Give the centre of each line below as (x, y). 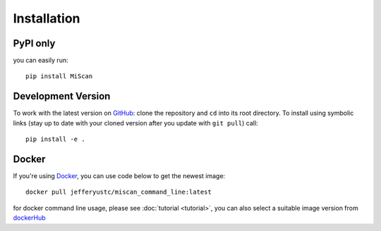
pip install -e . (55, 139)
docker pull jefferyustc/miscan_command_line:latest (119, 192)
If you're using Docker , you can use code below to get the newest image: (119, 176)
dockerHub (29, 218)
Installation (47, 18)
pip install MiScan (59, 76)
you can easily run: (41, 61)
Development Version (62, 96)
